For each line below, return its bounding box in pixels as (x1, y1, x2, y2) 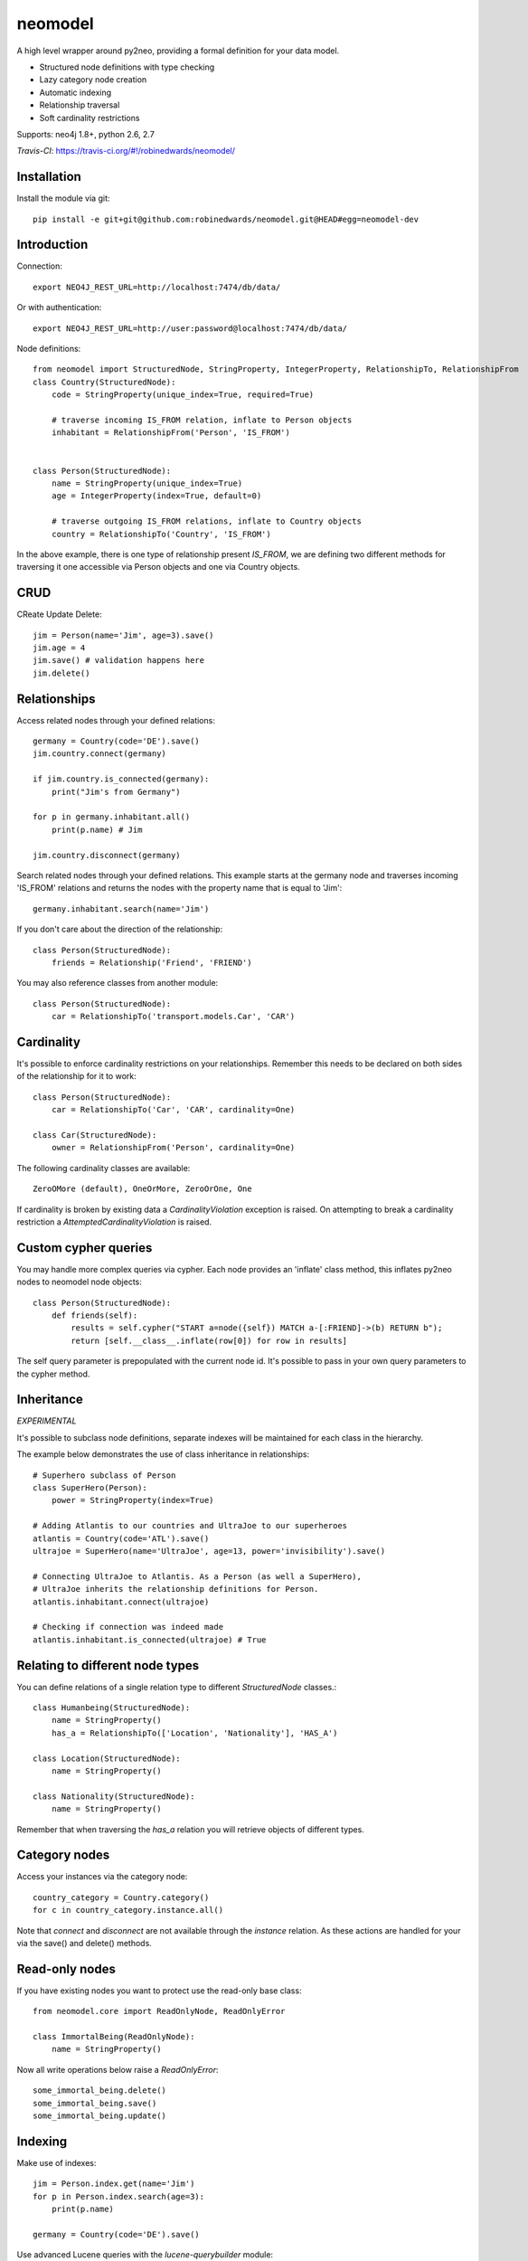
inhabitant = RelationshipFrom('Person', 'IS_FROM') (51, 428, 291, 438)
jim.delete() (33, 667, 90, 678)
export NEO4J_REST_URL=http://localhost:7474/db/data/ (33, 281, 281, 292)
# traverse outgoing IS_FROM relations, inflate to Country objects (51, 516, 362, 526)
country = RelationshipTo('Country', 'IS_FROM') (51, 529, 271, 539)
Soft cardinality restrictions (39, 112, 140, 123)
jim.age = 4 (33, 642, 86, 653)
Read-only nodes (16, 1961, 117, 1976)
